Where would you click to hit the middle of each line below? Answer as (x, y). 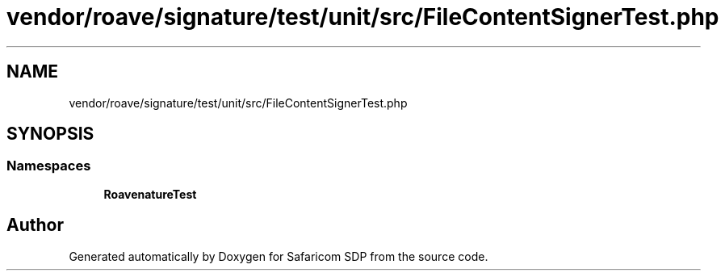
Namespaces (49, 166)
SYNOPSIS (50, 134)
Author (35, 225)
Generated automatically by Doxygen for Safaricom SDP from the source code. (279, 256)
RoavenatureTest (150, 194)
